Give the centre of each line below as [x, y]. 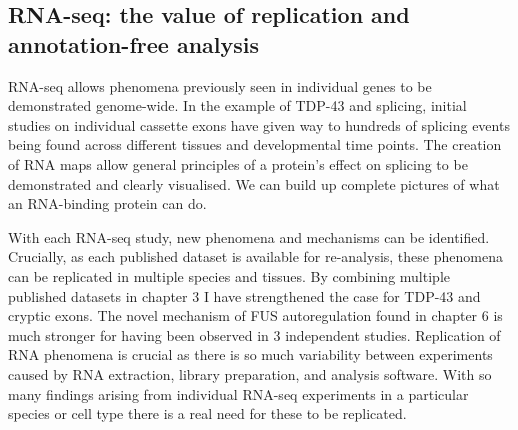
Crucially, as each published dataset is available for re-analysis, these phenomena [255, 256]
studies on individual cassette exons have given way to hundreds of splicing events [259, 124]
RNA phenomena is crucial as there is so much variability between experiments [250, 354]
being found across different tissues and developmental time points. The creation [255, 144]
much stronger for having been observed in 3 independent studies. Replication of [254, 334]
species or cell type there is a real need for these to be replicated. [207, 413]
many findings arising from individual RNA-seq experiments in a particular [238, 393]
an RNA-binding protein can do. [107, 203]
